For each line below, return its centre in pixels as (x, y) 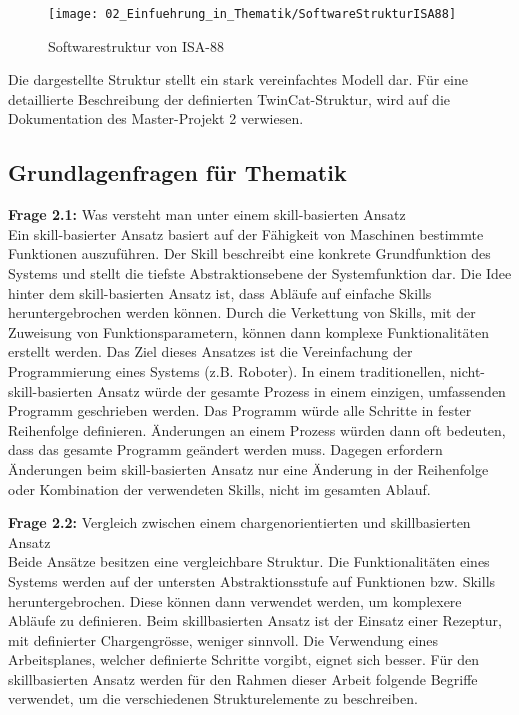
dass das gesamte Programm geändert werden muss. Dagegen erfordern (225, 449)
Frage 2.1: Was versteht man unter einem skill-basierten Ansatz (207, 214)
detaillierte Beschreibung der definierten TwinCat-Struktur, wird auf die (229, 98)
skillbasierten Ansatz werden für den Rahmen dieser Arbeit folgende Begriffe (243, 678)
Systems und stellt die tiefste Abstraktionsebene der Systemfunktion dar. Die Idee (260, 273)
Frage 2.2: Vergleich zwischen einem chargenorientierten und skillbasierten (239, 522)
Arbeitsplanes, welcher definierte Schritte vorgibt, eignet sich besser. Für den (244, 659)
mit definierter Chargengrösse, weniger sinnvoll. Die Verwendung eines (223, 639)
